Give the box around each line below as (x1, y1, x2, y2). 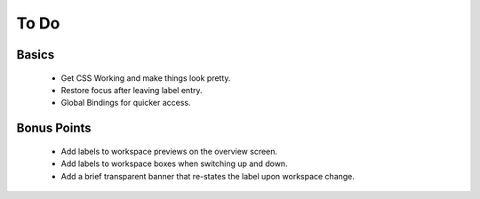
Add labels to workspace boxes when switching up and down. (60, 158, 288, 169)
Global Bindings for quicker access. (60, 98, 191, 108)
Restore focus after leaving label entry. (60, 84, 203, 95)
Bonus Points (16, 121, 92, 136)
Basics (16, 47, 55, 62)
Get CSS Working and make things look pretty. (60, 72, 231, 84)
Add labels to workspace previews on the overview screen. (60, 146, 278, 156)
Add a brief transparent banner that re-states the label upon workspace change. (60, 171, 356, 181)
